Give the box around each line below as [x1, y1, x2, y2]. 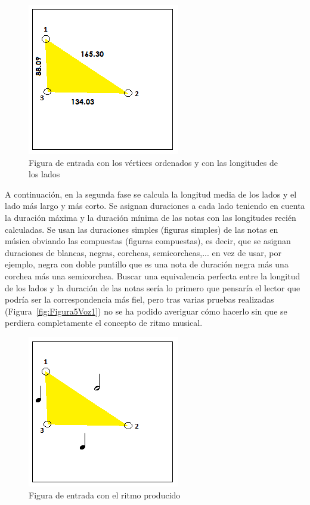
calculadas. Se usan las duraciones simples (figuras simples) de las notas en [5, 223, 278, 235]
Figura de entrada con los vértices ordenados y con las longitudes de [29, 156, 278, 168]
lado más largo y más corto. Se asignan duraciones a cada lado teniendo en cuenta [5, 199, 305, 212]
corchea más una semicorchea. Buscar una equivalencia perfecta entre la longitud [5, 269, 300, 282]
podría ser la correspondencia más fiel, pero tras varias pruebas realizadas [5, 293, 274, 306]
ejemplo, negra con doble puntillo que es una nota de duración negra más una [5, 258, 289, 270]
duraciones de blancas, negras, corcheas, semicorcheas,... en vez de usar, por [5, 246, 281, 258]
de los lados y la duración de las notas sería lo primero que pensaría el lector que [5, 281, 300, 294]
